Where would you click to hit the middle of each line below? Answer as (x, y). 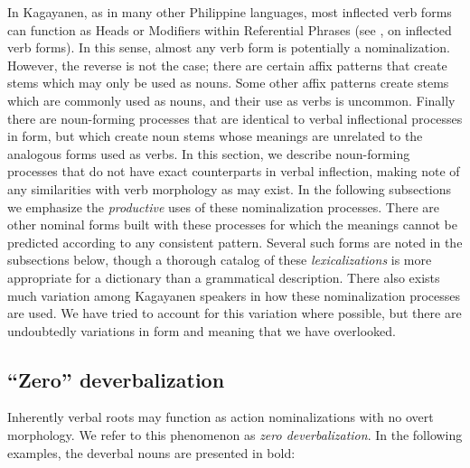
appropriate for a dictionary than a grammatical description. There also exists (224, 277)
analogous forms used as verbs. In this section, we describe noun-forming (209, 153)
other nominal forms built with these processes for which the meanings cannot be (232, 225)
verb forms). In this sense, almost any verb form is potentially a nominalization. (229, 47)
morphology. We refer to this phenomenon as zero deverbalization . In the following (235, 435)
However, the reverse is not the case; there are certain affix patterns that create (227, 65)
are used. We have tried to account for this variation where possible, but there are (235, 313)
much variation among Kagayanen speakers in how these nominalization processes (234, 295)
